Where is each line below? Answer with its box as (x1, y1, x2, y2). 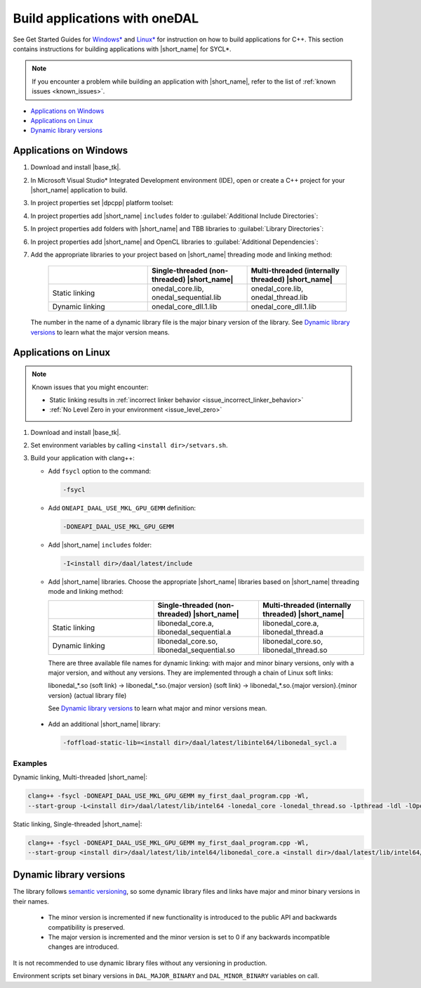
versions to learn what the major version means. (30, 327, 170, 337)
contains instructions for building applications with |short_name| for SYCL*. (13, 44, 232, 53)
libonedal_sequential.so (157, 645, 235, 655)
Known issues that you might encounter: (32, 383, 149, 391)
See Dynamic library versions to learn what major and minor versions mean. (48, 704, 267, 713)
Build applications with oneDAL (13, 11, 199, 26)
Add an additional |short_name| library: (48, 720, 161, 729)
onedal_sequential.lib (152, 292, 222, 302)
